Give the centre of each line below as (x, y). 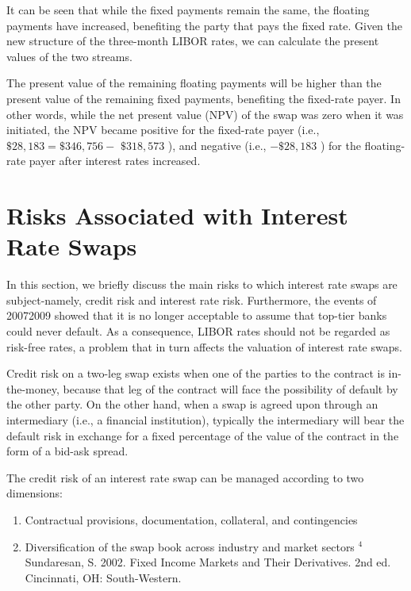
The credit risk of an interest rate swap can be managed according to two (185, 477)
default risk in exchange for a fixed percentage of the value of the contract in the (203, 435)
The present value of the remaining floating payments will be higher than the (194, 83)
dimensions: (35, 493)
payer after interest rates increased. (115, 161)
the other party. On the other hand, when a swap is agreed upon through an (192, 404)
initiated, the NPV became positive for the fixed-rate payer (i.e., (163, 130)
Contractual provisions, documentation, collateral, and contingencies (191, 519)
